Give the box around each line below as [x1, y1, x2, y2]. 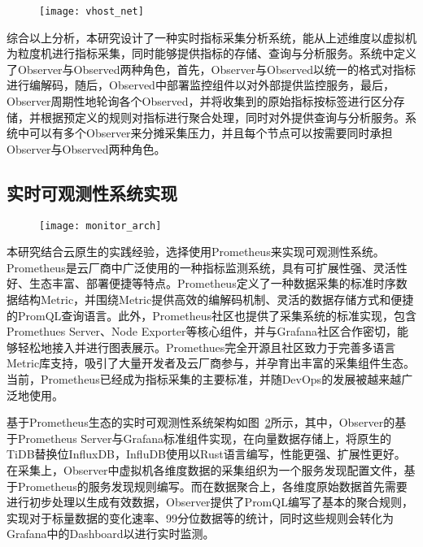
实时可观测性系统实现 [7, 180, 177, 205]
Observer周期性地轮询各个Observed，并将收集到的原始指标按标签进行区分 [7, 93, 394, 110]
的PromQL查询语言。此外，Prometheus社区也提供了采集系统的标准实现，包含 [7, 306, 416, 323]
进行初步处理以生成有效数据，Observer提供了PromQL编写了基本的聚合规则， [7, 493, 413, 510]
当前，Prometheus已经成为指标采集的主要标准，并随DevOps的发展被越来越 [7, 371, 402, 388]
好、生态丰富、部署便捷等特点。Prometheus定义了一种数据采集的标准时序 [7, 275, 396, 292]
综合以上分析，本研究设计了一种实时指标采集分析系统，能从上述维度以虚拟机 [7, 28, 416, 46]
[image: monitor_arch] [39, 219, 162, 232]
